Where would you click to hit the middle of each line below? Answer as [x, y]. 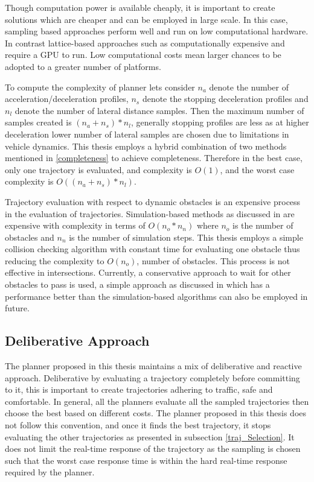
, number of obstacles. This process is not [213, 260]
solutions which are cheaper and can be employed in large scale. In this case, [146, 19]
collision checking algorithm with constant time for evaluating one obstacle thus [152, 249]
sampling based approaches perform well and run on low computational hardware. [157, 31]
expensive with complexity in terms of [75, 225]
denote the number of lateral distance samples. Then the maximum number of [159, 110]
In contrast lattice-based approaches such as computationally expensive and [145, 43]
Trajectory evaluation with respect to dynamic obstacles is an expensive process [153, 201]
